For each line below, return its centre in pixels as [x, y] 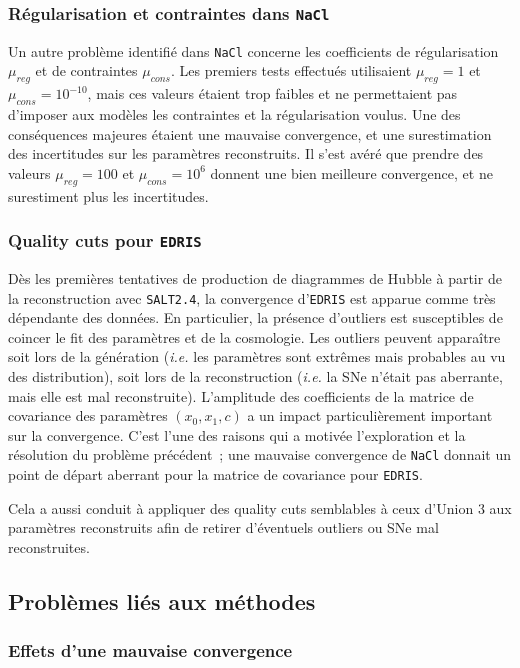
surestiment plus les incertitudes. [108, 195]
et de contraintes [86, 70]
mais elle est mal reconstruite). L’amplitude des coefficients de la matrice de [241, 395]
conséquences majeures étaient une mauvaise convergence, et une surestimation [250, 133]
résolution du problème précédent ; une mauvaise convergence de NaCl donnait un [260, 454]
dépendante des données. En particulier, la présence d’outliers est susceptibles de [255, 317]
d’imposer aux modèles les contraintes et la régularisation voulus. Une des [234, 114]
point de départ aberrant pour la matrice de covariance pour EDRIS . [215, 474]
